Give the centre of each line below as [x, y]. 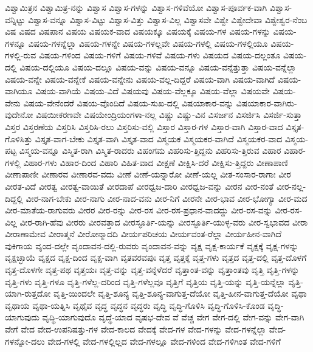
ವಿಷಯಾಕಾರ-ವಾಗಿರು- [267, 102]
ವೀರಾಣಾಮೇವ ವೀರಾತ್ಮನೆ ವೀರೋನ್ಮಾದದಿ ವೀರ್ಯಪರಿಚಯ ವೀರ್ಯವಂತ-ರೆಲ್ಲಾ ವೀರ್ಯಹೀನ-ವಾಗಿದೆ [143, 234]
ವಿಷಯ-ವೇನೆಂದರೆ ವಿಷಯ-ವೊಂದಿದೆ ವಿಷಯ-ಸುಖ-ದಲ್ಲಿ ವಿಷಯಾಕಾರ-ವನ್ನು [128, 102]
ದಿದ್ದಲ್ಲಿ [14, 198]
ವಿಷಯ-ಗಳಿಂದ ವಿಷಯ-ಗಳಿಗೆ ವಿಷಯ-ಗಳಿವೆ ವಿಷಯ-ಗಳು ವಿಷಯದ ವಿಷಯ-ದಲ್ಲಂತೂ [160, 55]
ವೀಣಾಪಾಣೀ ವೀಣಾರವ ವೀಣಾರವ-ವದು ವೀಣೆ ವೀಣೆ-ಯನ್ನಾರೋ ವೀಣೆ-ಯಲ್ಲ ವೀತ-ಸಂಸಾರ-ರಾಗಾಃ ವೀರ [148, 174]
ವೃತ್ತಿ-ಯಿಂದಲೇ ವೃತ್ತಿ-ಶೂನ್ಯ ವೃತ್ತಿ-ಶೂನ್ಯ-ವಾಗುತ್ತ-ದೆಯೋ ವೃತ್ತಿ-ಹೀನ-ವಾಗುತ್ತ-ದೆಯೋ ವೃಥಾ [180, 293]
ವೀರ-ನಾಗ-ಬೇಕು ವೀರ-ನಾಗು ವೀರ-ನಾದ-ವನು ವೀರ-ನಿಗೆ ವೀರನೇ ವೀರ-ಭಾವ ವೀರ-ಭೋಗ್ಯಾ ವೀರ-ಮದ [167, 198]
